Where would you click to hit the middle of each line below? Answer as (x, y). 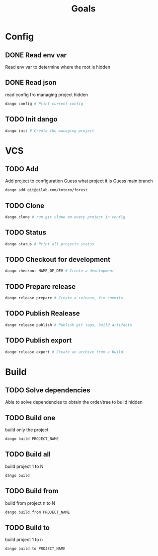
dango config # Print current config (44, 104)
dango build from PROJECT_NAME (38, 512)
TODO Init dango (31, 119)
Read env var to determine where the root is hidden (58, 67)
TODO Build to (27, 527)
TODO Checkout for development (58, 260)
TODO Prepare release (40, 286)
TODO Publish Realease (43, 313)
